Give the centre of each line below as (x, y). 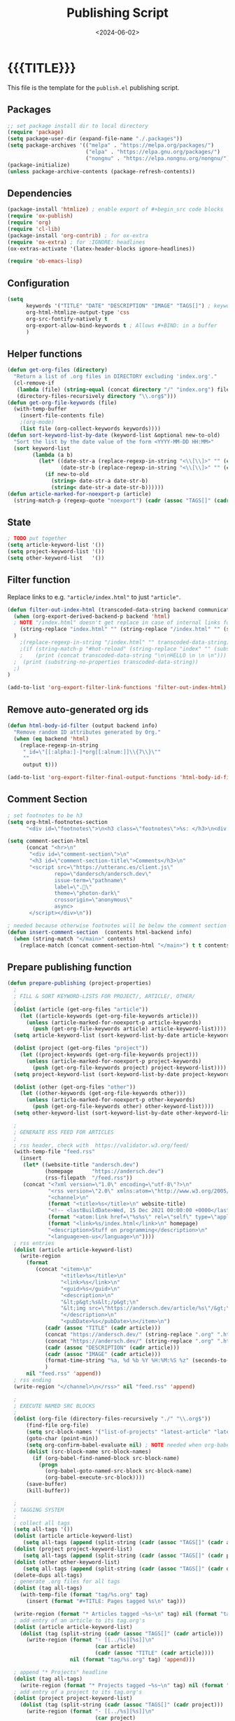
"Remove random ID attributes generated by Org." (87, 732)
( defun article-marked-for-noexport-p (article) (79, 494)
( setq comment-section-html (48, 841)
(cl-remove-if (34, 383)
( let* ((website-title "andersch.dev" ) (81, 1165)
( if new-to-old (67, 474)
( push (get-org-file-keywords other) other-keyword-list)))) (123, 1107)
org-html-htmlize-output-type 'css (78, 312)
